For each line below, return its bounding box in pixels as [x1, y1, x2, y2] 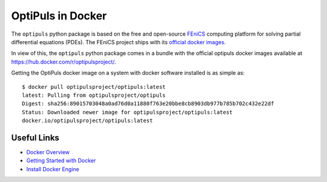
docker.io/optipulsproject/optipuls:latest [22, 117, 153, 124]
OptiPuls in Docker [11, 9, 107, 22]
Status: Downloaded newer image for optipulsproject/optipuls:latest [22, 109, 233, 115]
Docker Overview [26, 148, 70, 155]
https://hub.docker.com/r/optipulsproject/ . [11, 58, 116, 65]
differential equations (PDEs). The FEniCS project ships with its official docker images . [11, 38, 226, 45]
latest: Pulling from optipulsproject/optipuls [22, 91, 166, 99]
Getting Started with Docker [26, 157, 96, 164]
